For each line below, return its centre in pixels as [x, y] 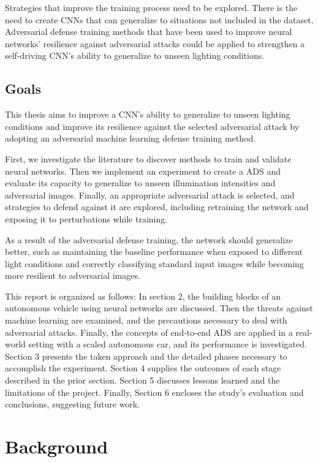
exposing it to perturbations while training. [86, 218]
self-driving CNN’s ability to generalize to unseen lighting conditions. [135, 55]
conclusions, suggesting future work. [73, 404]
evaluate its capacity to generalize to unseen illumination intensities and [140, 183]
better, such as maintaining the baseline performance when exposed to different [154, 252]
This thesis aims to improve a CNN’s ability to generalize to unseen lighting [148, 114]
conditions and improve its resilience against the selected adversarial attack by [152, 126]
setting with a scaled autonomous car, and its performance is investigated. [168, 344]
